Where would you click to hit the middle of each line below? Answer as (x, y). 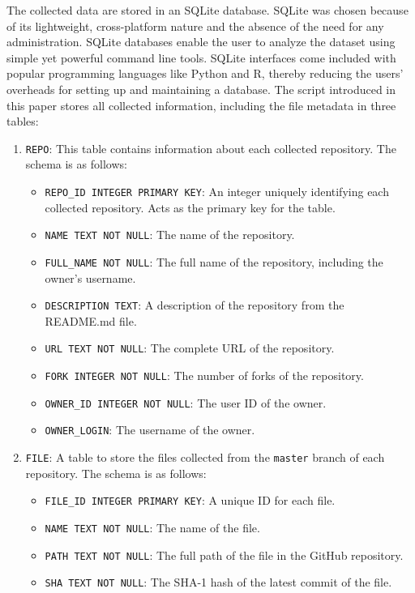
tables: (23, 121)
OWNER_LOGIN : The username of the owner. (150, 430)
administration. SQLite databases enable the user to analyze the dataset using (201, 42)
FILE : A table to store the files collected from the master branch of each (205, 457)
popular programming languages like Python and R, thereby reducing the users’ (205, 73)
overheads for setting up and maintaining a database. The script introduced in (201, 89)
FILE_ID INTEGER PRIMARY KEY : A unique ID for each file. (190, 500)
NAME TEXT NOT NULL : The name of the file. (152, 527)
